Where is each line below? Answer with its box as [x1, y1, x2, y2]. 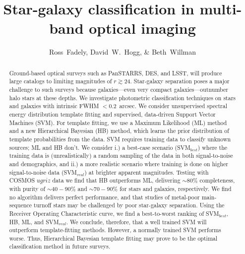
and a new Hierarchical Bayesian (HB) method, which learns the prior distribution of [9, 127, 229, 135]
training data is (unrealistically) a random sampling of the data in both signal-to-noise [9, 151, 233, 160]
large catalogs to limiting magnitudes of [9, 77, 112, 85]
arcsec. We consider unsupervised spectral [119, 102, 227, 110]
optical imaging [89, 18, 196, 38]
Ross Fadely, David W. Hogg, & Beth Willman [49, 47, 196, 57]
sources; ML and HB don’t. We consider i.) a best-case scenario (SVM [9, 143, 190, 151]
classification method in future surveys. [9, 242, 111, 251]
